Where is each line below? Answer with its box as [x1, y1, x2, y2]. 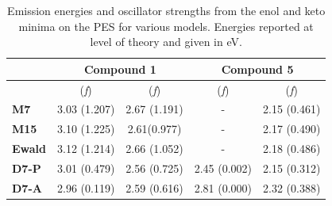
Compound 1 [83, 60, 156, 77]
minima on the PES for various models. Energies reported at [18, 17, 314, 34]
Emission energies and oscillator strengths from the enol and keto [7, 2, 326, 18]
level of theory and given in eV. [90, 33, 242, 50]
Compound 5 [221, 60, 294, 77]
